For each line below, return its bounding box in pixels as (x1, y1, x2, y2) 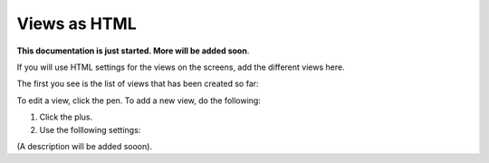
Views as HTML (16, 14, 137, 34)
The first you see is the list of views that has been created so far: (16, 78, 259, 90)
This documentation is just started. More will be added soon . (16, 45, 250, 56)
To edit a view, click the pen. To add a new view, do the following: (16, 95, 262, 106)
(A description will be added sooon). (16, 140, 153, 151)
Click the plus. (39, 111, 93, 122)
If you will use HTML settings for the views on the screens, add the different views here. (16, 62, 345, 72)
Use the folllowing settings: (39, 124, 141, 135)
